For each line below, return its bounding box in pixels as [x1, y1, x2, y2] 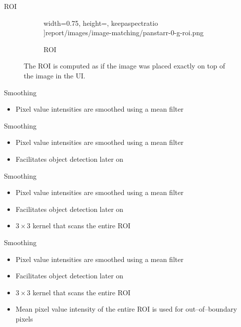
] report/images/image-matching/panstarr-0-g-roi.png [44, 27, 204, 38]
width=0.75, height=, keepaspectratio [44, 17, 158, 28]
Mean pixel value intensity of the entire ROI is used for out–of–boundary [15, 304, 237, 314]
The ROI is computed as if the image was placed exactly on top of [24, 61, 225, 71]
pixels [15, 313, 33, 324]
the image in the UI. [24, 70, 86, 80]
